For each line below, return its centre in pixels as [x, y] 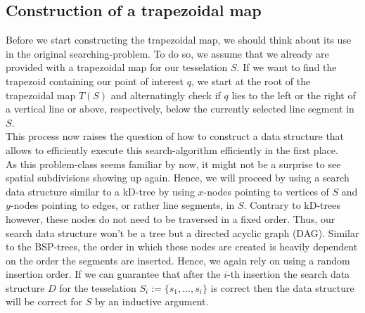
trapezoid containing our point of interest [95, 81]
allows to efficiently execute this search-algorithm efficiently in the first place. [172, 149]
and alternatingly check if [166, 95]
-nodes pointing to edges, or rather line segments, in [122, 205]
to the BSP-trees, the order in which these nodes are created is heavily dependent [182, 247]
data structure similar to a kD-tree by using [100, 191]
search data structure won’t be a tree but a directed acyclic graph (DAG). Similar [182, 232]
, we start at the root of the [251, 81]
